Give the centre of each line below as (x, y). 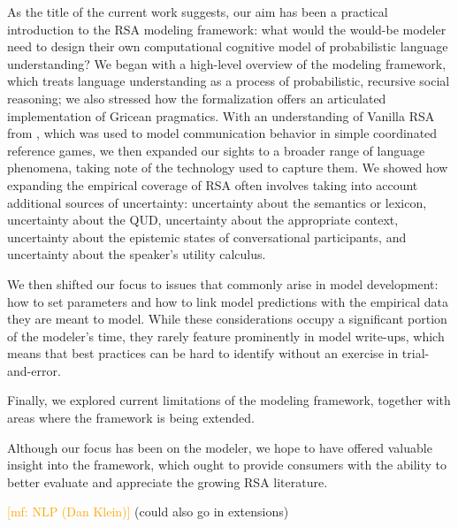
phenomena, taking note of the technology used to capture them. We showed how (228, 168)
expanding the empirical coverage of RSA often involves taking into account (213, 184)
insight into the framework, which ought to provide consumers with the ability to (227, 465)
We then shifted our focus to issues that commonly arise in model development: (223, 283)
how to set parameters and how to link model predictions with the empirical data (228, 301)
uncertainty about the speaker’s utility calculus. (137, 254)
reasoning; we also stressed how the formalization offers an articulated (197, 98)
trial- (416, 353)
